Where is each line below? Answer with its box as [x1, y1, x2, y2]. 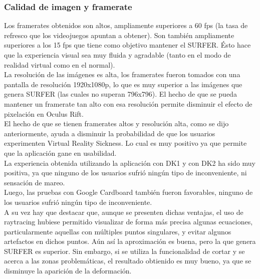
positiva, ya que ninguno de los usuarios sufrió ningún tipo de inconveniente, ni [4, 167, 247, 178]
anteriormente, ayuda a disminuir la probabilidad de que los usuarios [4, 128, 215, 138]
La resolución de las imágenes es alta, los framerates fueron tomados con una [4, 69, 240, 80]
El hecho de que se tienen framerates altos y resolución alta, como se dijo [4, 118, 229, 129]
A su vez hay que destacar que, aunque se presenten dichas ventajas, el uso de [4, 206, 243, 217]
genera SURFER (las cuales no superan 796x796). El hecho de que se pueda [4, 89, 237, 99]
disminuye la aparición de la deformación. [4, 265, 132, 276]
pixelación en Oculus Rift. [4, 108, 84, 119]
